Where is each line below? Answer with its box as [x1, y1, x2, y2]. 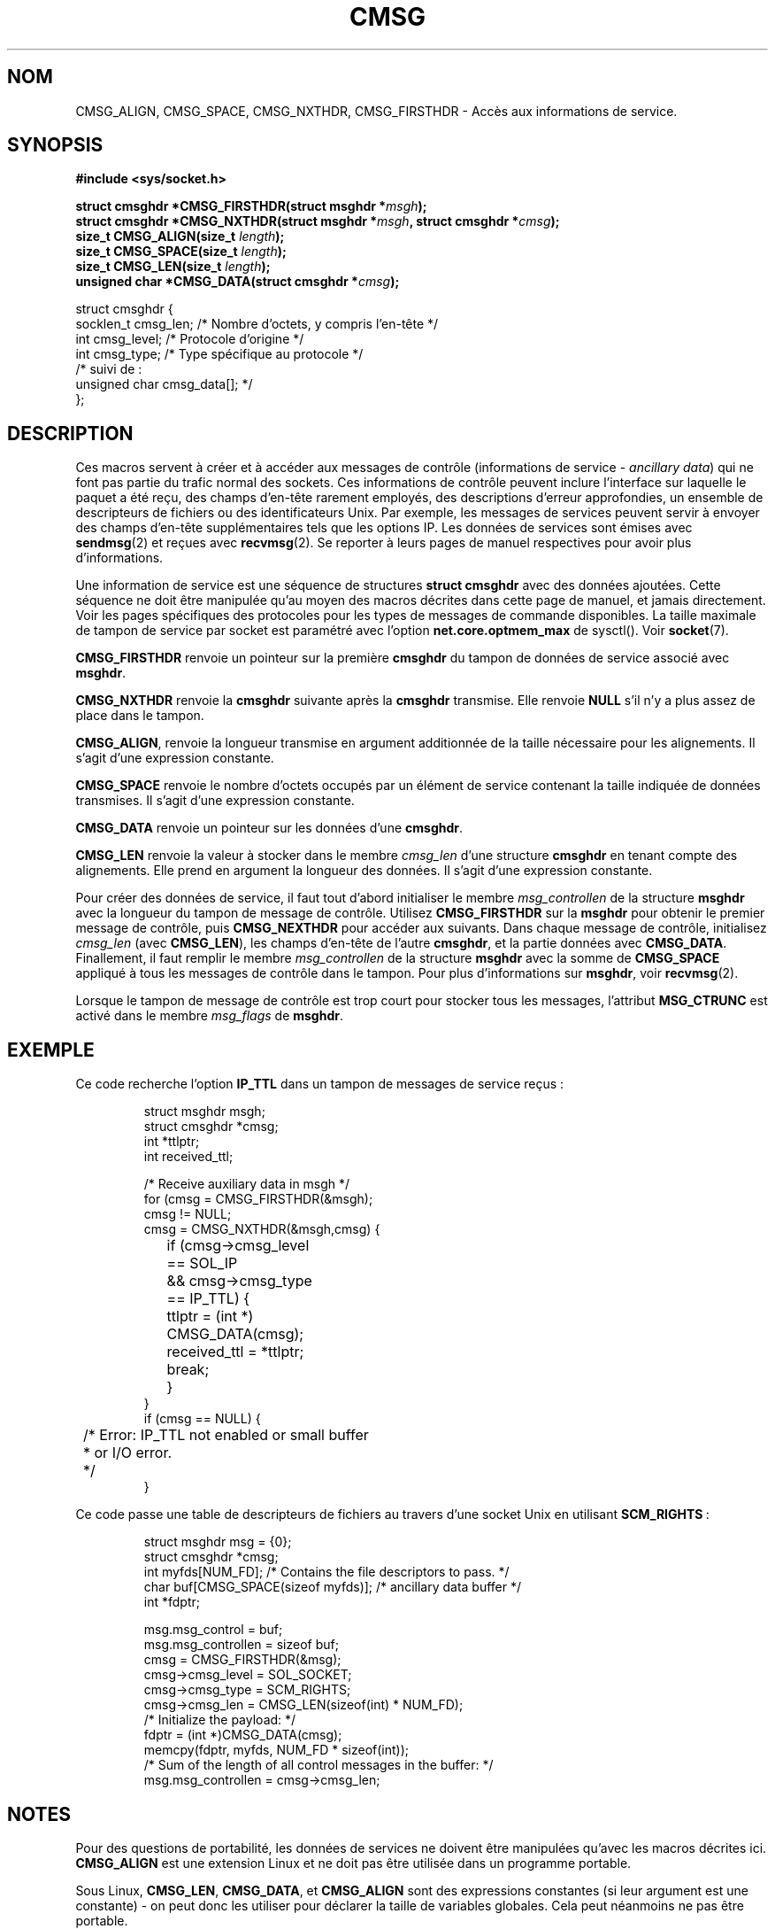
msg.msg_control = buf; [143, 1622, 283, 1638]
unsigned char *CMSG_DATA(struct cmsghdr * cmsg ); [75, 274, 400, 290]
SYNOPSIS [7, 134, 104, 157]
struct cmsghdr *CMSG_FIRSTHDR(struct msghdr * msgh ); [75, 198, 427, 214]
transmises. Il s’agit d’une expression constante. [75, 793, 355, 809]
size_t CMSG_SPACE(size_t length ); [75, 244, 287, 260]
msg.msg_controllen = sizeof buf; [143, 1637, 339, 1653]
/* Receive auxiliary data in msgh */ [143, 1176, 350, 1192]
